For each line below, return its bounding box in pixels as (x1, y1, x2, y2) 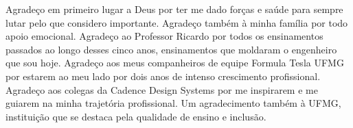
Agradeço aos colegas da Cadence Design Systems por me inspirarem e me (5, 82, 318, 97)
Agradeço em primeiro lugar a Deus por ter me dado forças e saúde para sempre (5, 2, 343, 16)
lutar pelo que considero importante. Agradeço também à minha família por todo (5, 15, 348, 29)
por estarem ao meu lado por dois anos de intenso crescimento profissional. (5, 68, 321, 83)
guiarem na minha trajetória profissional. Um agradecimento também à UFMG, (5, 96, 341, 110)
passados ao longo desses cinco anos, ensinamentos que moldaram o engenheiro (5, 42, 337, 56)
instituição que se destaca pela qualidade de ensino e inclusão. (5, 109, 266, 123)
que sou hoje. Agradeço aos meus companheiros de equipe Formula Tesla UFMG (5, 55, 344, 70)
